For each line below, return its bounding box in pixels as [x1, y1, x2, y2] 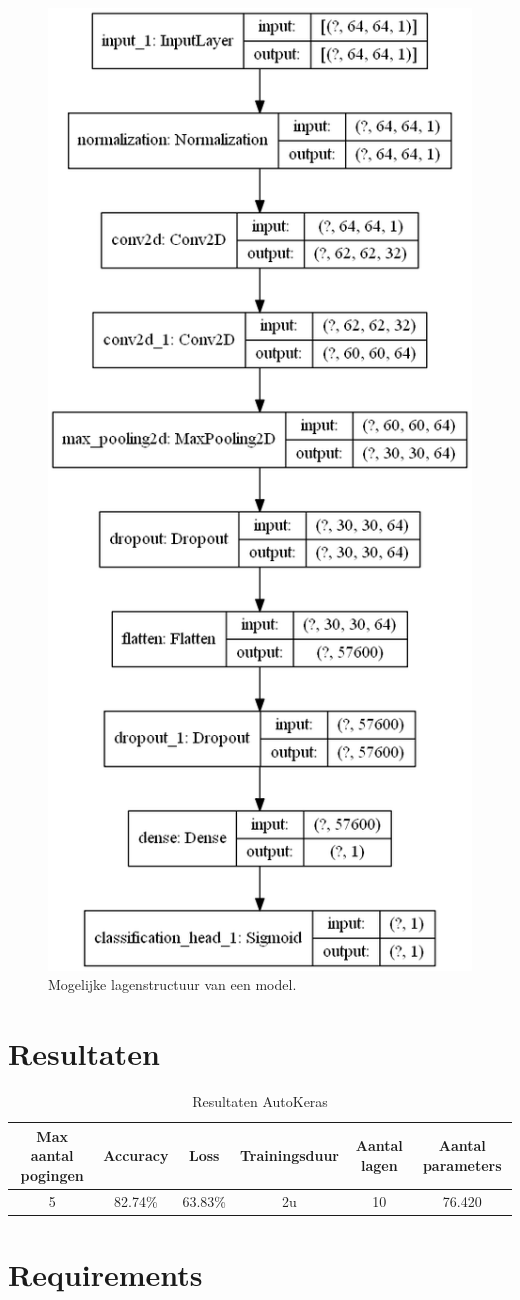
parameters [422, 1154, 502, 1175]
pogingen [20, 1164, 84, 1185]
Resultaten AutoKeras [192, 1091, 328, 1111]
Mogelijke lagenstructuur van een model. [48, 974, 297, 995]
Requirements [8, 1253, 203, 1294]
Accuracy [103, 1145, 169, 1166]
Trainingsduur [239, 1145, 340, 1166]
